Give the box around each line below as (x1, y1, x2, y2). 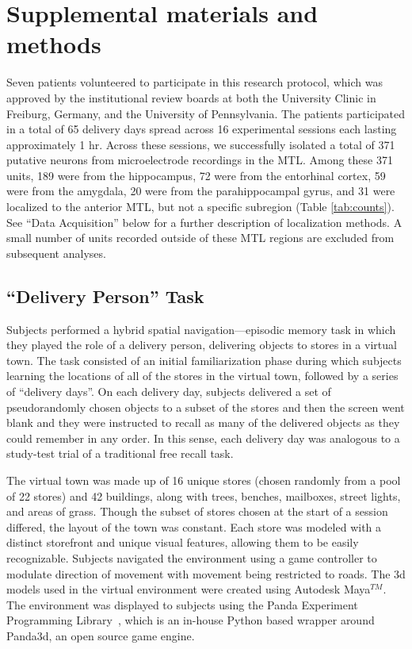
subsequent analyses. (6, 244, 106, 261)
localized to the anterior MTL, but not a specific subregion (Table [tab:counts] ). (6, 198, 395, 215)
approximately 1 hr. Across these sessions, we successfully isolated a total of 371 (6, 136, 395, 152)
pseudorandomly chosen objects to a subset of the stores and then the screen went (6, 398, 405, 415)
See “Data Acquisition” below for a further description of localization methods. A (6, 213, 402, 230)
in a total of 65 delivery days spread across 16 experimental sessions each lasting (6, 121, 397, 137)
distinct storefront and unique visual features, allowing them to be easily (6, 534, 359, 551)
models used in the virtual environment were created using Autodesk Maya (6, 581, 371, 597)
